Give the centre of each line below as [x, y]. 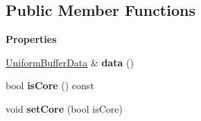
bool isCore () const [50, 85]
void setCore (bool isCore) [64, 108]
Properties [31, 39]
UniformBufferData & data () [70, 62]
